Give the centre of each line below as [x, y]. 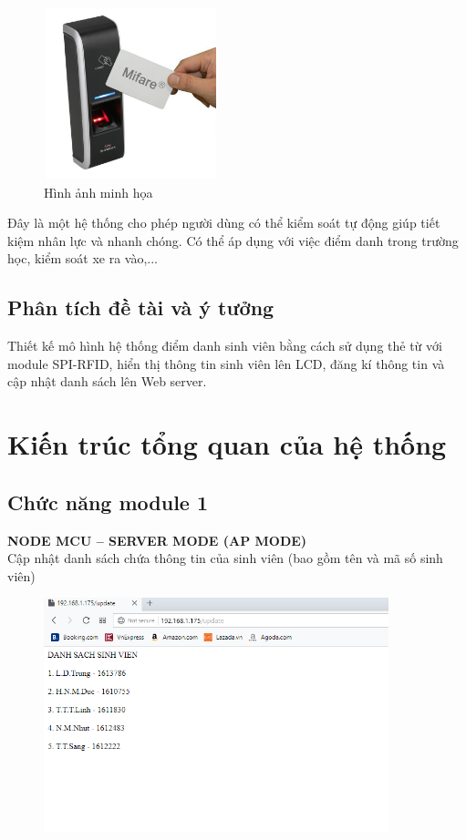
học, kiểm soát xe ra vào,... [83, 258]
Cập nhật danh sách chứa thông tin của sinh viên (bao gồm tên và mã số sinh [225, 558]
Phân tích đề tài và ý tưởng [141, 307]
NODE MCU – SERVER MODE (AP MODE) [157, 540]
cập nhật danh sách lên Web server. [107, 381]
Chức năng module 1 [108, 502]
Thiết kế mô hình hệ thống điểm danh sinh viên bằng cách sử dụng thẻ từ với [225, 346]
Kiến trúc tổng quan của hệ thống [227, 444]
